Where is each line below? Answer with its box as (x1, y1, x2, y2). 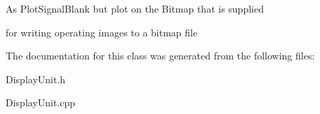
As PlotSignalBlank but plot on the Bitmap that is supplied (6, 1, 264, 15)
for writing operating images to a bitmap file (6, 24, 198, 39)
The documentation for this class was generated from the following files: (6, 48, 315, 63)
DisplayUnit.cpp (6, 95, 76, 110)
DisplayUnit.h (6, 71, 66, 86)
